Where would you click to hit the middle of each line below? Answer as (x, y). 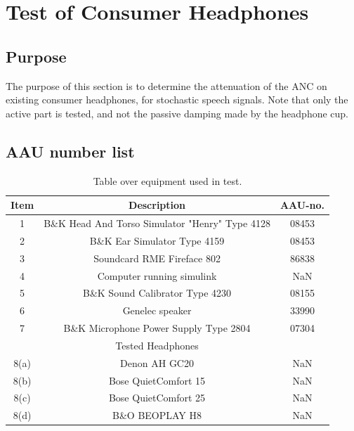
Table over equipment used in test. (168, 180)
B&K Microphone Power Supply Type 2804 (157, 328)
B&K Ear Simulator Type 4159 (157, 240)
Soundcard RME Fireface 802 (157, 258)
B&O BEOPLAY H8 (157, 415)
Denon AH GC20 (157, 362)
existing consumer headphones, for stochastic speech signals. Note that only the (177, 99)
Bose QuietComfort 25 (157, 398)
